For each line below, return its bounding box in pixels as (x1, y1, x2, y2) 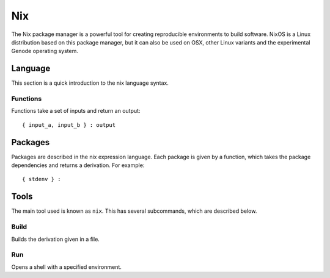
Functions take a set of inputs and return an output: (11, 107, 141, 115)
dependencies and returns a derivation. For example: (11, 162, 145, 169)
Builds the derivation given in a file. (11, 235, 100, 243)
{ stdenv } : (22, 176, 61, 183)
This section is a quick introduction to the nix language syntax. (11, 79, 169, 87)
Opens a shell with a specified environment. (11, 263, 122, 271)
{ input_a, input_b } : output (22, 121, 116, 128)
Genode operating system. (11, 48, 79, 55)
